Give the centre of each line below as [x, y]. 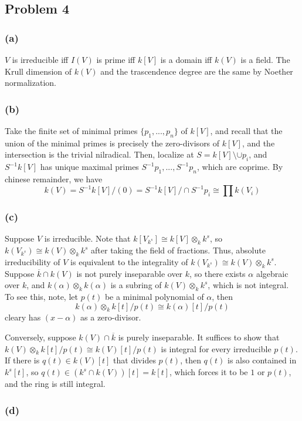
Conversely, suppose [40, 337]
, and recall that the [246, 131]
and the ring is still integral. [55, 384]
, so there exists [218, 273]
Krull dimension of [38, 71]
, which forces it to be [209, 372]
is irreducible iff [40, 59]
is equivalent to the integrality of [129, 261]
